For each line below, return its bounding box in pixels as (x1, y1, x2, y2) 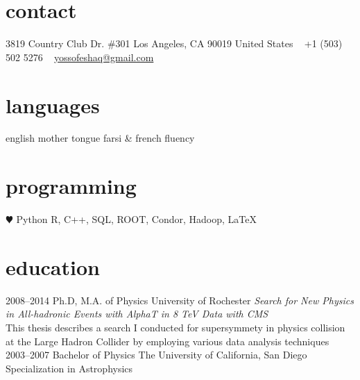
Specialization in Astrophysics (6, 361, 133, 375)
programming (6, 172, 137, 200)
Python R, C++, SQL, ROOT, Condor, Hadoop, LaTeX (16, 212, 257, 226)
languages (6, 90, 100, 119)
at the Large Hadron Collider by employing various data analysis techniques (6, 333, 329, 348)
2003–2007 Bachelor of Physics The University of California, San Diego (6, 347, 307, 362)
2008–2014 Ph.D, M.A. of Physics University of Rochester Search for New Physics (6, 292, 354, 307)
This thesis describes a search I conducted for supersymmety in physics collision (6, 320, 345, 335)
